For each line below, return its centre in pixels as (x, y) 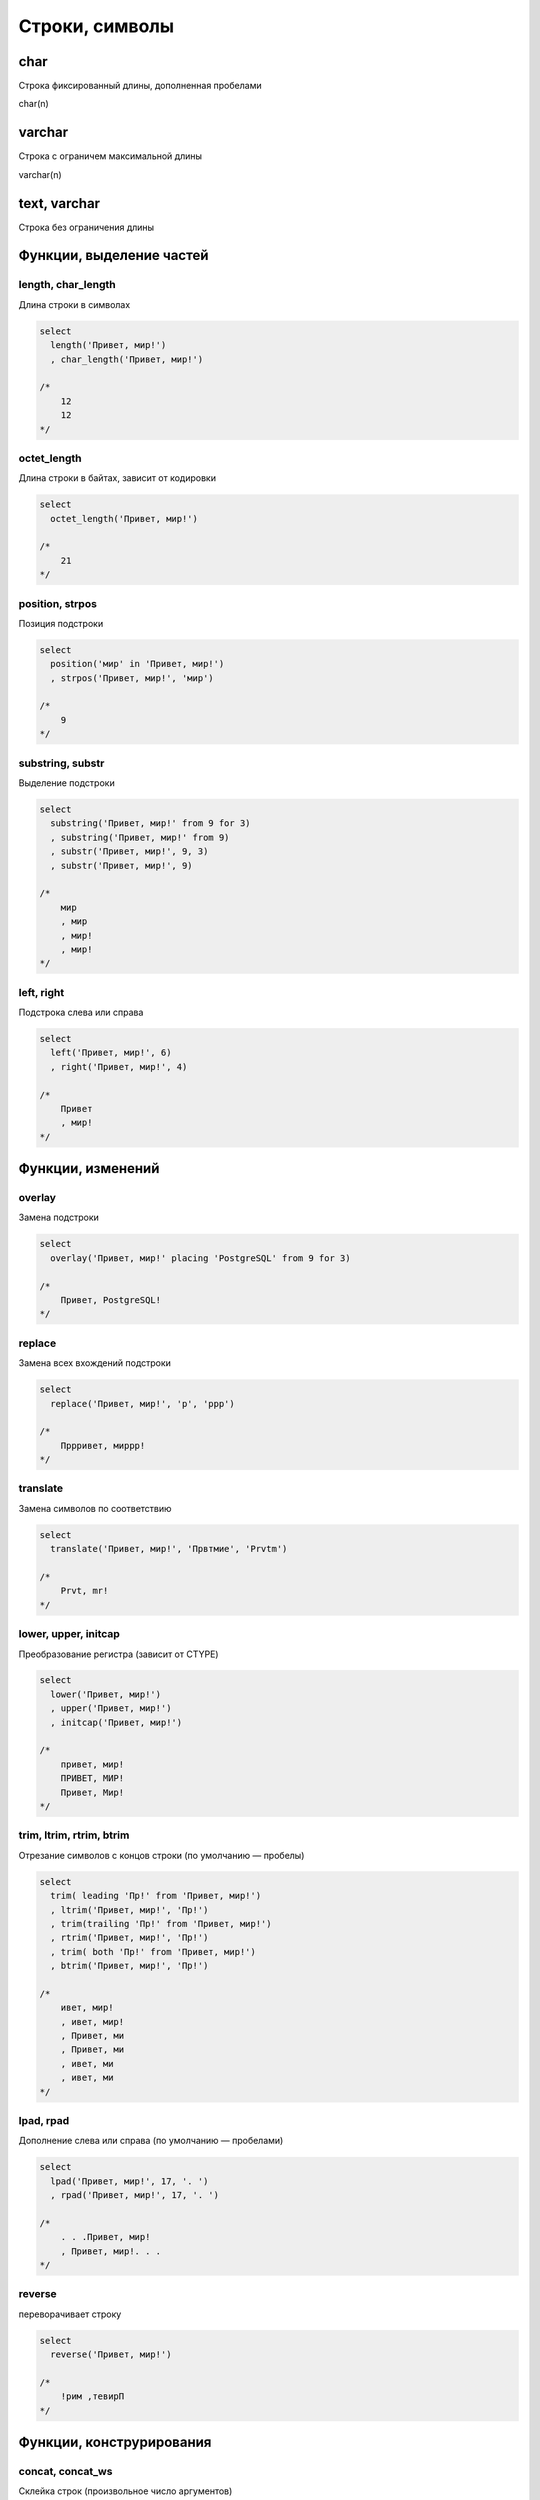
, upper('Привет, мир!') (111, 1708)
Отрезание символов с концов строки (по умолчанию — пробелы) (161, 1855)
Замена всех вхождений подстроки (95, 1363)
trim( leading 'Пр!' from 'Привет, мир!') (156, 1896)
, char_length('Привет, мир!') (127, 359)
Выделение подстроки (66, 783)
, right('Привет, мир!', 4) (119, 1066)
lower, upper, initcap (69, 1634)
